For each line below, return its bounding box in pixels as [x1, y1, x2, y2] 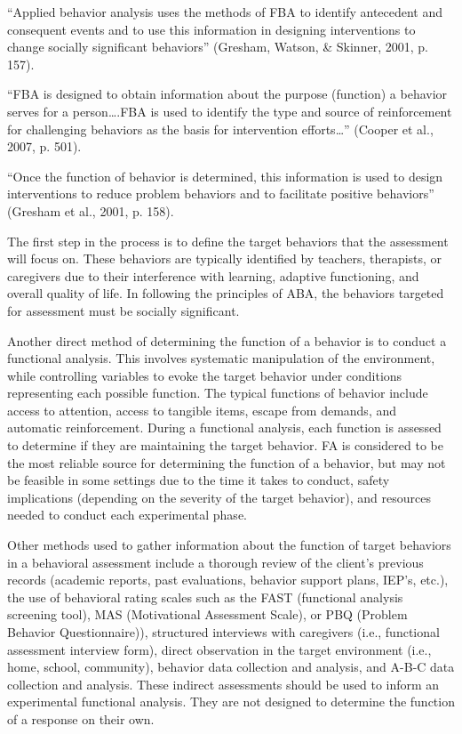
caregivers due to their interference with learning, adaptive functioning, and [7, 266, 419, 285]
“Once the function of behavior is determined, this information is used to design [7, 166, 443, 185]
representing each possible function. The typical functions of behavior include [7, 383, 428, 402]
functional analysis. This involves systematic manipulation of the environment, [7, 349, 435, 367]
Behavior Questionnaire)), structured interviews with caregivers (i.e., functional [7, 623, 440, 641]
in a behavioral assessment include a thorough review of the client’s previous [7, 553, 424, 571]
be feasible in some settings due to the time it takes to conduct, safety [7, 471, 390, 489]
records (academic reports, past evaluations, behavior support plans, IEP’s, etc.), [7, 570, 449, 589]
